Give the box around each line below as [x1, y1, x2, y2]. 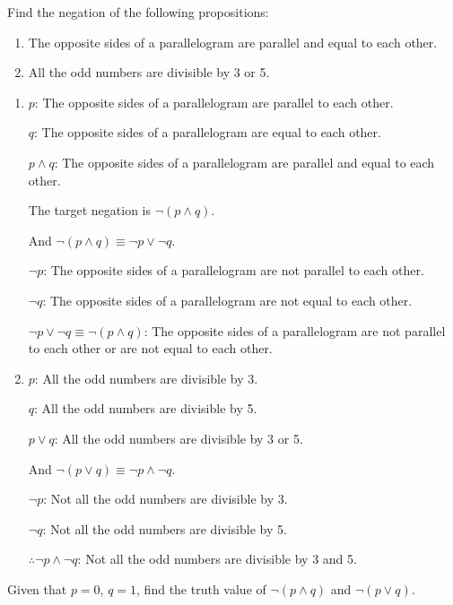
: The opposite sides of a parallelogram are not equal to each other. [42, 290, 413, 309]
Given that [7, 579, 67, 598]
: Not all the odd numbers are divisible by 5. [42, 519, 287, 538]
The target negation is [28, 201, 152, 220]
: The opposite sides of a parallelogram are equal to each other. [34, 123, 381, 142]
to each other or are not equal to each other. [28, 339, 273, 358]
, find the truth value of [136, 579, 266, 598]
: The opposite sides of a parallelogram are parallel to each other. [34, 92, 394, 111]
